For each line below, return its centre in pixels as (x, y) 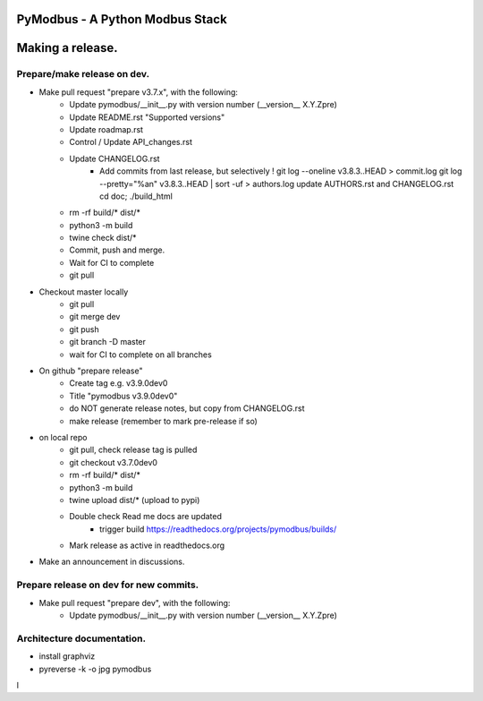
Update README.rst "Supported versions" (147, 117)
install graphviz (67, 656)
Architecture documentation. (81, 638)
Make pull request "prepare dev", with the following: (135, 603)
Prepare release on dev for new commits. (108, 585)
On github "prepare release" (91, 371)
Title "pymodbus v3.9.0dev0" (123, 396)
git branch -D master (108, 342)
